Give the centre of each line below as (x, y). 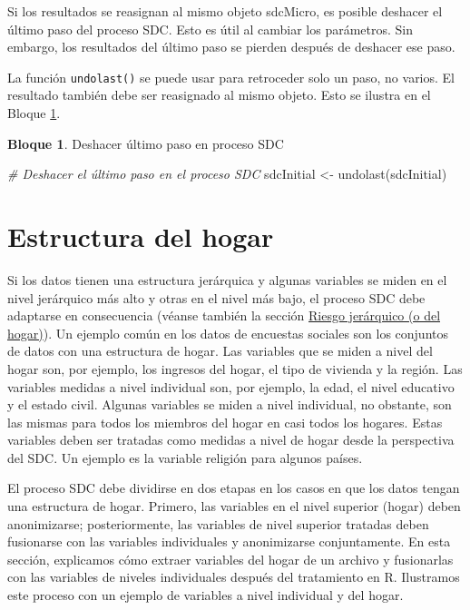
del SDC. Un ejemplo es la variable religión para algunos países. (185, 457)
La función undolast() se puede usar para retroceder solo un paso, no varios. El (231, 77)
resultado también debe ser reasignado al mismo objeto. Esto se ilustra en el (219, 95)
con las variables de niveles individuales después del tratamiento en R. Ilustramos (234, 577)
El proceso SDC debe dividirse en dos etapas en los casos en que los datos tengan (234, 488)
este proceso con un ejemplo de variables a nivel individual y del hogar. (206, 595)
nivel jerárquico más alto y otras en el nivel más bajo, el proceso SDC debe (216, 297)
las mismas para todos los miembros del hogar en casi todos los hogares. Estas (225, 422)
